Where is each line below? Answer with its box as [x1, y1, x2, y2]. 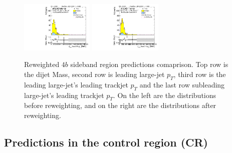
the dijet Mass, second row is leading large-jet [24, 69, 165, 79]
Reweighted [24, 59, 60, 69]
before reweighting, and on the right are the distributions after [24, 100, 216, 110]
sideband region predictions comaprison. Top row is [70, 59, 228, 69]
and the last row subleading [139, 79, 225, 89]
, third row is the [173, 69, 226, 79]
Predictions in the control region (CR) [4, 134, 208, 150]
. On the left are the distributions [113, 89, 216, 100]
